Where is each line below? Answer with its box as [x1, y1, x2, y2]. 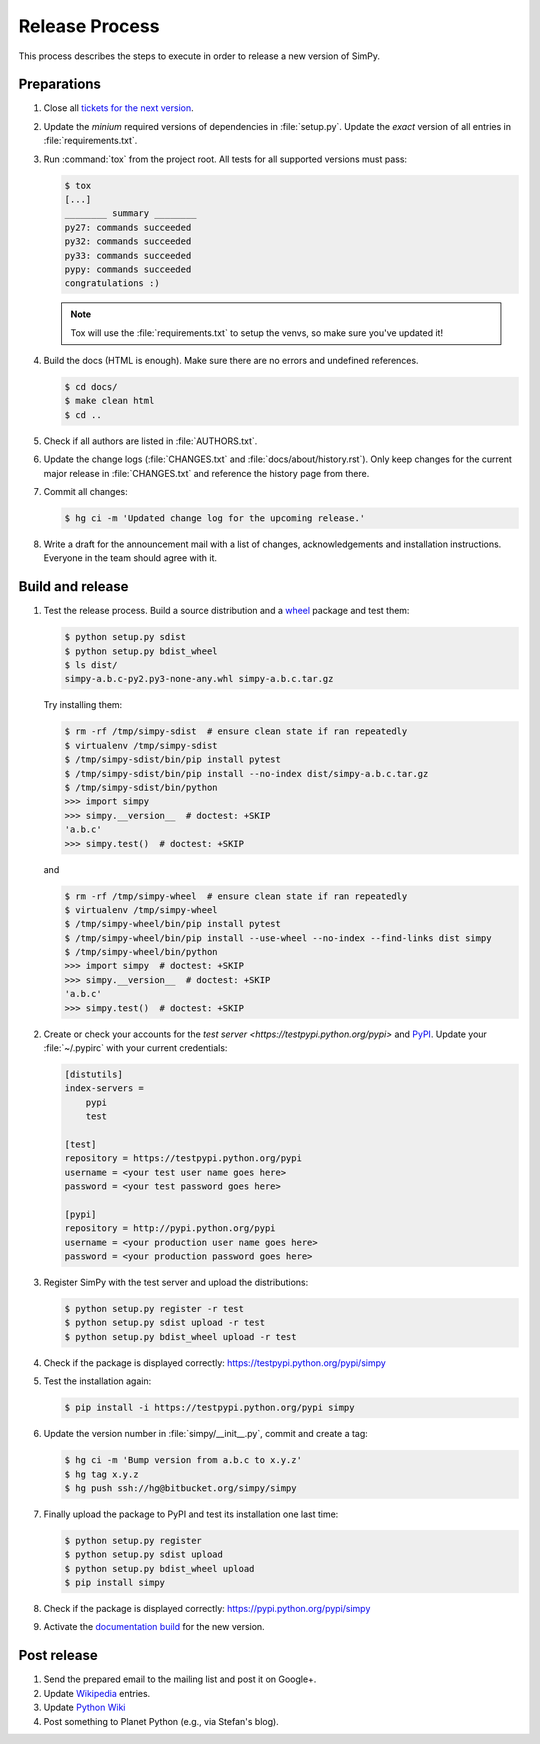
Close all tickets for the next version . [43, 102, 194, 114]
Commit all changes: [43, 486, 129, 498]
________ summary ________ [64, 208, 197, 219]
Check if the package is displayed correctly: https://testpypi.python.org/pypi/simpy [43, 1356, 387, 1369]
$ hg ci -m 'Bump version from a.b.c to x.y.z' [64, 1455, 302, 1466]
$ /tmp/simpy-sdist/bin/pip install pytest [64, 754, 282, 765]
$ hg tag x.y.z [64, 1468, 139, 1480]
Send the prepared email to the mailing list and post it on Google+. [43, 1673, 317, 1685]
